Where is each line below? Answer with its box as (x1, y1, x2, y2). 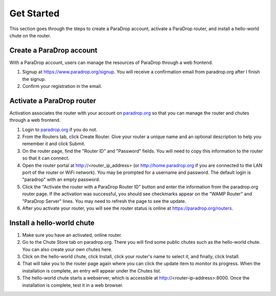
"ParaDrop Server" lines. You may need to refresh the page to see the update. (22, 198, 187, 204)
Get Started (9, 8, 60, 19)
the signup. (22, 76, 46, 82)
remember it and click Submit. (22, 141, 85, 147)
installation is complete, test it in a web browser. (22, 282, 124, 288)
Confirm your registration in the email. (22, 83, 102, 89)
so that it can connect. (22, 155, 70, 161)
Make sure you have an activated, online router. (22, 232, 122, 238)
